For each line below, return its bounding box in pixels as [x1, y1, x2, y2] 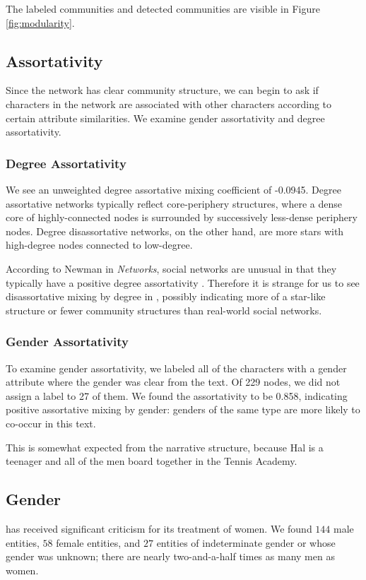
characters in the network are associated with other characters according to [6, 96, 332, 111]
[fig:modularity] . [6, 15, 75, 30]
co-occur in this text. [6, 415, 96, 430]
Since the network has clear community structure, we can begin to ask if [6, 83, 319, 97]
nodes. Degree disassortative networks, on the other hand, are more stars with [6, 223, 344, 238]
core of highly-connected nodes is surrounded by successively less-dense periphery [6, 210, 358, 225]
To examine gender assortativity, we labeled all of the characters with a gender [6, 360, 347, 375]
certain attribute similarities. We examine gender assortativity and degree [6, 110, 325, 125]
